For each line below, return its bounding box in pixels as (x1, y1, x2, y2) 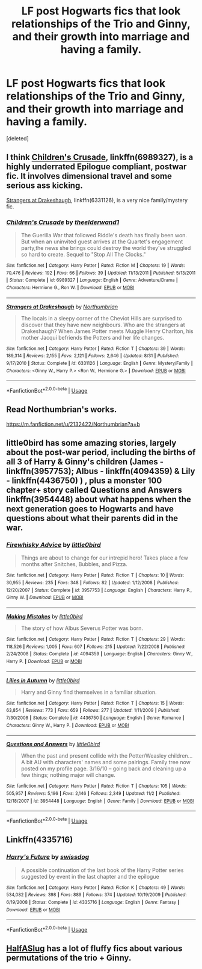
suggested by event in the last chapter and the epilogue (20, 873, 159, 880)
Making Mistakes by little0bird (6, 613, 83, 620)
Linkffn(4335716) (6, 835, 73, 845)
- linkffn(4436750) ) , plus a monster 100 (6, 476, 162, 486)
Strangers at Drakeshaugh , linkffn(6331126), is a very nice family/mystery (6, 196, 188, 204)
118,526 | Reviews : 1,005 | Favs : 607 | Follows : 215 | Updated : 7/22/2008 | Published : (6, 643, 186, 650)
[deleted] (6, 134, 29, 142)
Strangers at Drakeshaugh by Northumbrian (6, 303, 118, 310)
